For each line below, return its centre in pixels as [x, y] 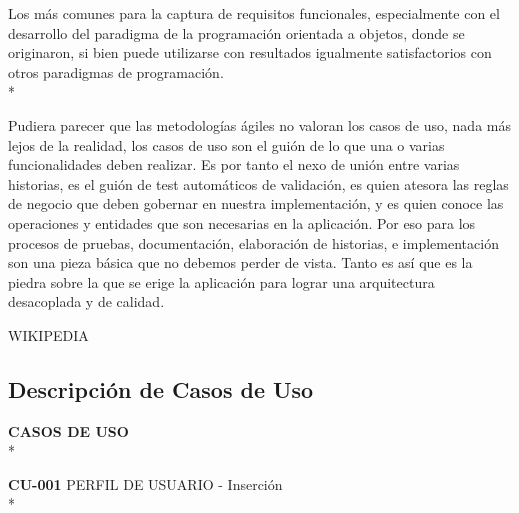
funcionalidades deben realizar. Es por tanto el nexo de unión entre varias [234, 164]
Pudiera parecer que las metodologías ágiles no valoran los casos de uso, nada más [259, 124]
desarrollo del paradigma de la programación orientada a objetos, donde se [236, 32]
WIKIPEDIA [48, 334]
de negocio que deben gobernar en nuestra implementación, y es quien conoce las [256, 203]
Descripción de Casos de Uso [161, 388]
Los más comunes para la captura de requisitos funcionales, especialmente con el [254, 13]
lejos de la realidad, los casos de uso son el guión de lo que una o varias [226, 144]
